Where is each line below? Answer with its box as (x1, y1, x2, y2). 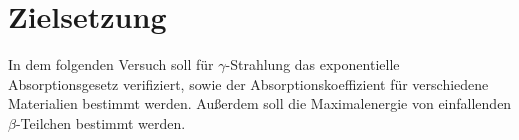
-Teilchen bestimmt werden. (15, 112, 186, 133)
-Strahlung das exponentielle (225, 54, 400, 75)
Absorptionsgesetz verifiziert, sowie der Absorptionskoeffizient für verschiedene (8, 73, 489, 94)
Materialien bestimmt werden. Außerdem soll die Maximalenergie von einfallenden (8, 93, 512, 114)
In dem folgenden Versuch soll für (8, 54, 214, 75)
